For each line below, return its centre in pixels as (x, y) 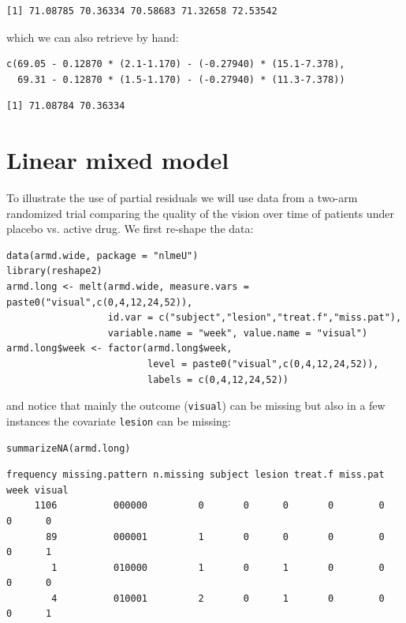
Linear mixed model (118, 160)
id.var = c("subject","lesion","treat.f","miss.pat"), (255, 318)
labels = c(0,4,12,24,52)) (218, 379)
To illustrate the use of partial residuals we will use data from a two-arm (182, 198)
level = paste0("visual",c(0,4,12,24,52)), (263, 364)
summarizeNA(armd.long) (69, 448)
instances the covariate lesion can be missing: (119, 420)
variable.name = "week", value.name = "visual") (238, 333)
